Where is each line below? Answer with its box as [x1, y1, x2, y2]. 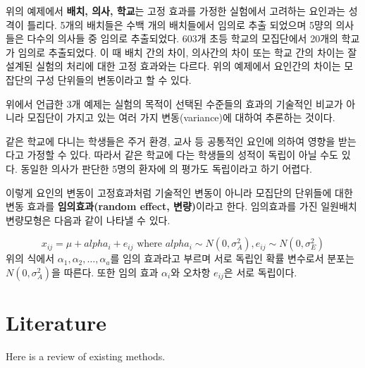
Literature [6, 308, 106, 337]
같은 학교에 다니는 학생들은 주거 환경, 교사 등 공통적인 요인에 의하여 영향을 [6, 133, 335, 148]
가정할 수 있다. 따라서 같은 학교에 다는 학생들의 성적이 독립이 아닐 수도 [27, 147, 338, 162]
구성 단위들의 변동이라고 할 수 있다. [36, 72, 192, 87]
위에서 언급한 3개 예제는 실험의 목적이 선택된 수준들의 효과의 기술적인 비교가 [6, 96, 343, 111]
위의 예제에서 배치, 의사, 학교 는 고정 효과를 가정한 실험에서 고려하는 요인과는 [6, 4, 345, 18]
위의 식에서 [6, 251, 55, 266]
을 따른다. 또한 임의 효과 [51, 264, 159, 279]
